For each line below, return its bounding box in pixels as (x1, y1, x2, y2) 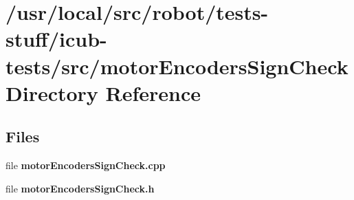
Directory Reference (5, 78, 201, 107)
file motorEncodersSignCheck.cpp (5, 158, 166, 173)
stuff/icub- (5, 25, 107, 53)
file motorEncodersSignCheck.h (5, 181, 155, 195)
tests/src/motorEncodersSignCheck (5, 52, 349, 80)
